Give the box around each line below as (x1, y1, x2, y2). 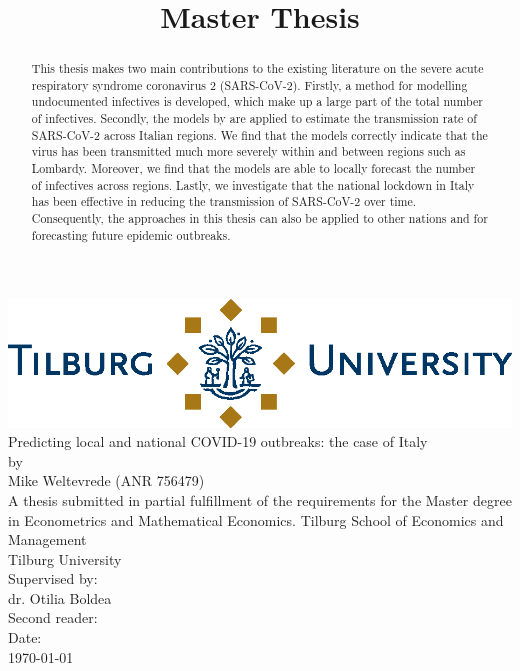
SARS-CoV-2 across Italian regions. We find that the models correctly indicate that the (31, 126, 488, 143)
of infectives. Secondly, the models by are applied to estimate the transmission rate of (31, 110, 477, 127)
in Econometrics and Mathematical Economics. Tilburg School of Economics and (8, 509, 504, 530)
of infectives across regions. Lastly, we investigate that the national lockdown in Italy (31, 176, 475, 193)
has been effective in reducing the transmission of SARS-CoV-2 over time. (31, 193, 417, 210)
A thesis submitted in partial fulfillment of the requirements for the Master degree (8, 489, 512, 510)
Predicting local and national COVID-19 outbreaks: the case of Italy (8, 431, 428, 452)
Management (8, 529, 87, 550)
